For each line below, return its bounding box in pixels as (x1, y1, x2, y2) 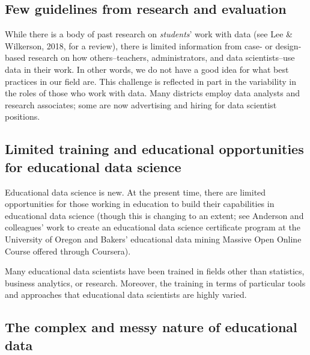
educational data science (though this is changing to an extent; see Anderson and (5, 209, 304, 221)
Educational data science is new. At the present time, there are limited (5, 185, 266, 198)
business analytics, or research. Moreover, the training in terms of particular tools (5, 276, 306, 289)
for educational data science (5, 157, 181, 176)
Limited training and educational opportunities (5, 140, 304, 158)
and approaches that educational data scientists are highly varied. (5, 288, 247, 301)
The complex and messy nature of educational (5, 318, 297, 336)
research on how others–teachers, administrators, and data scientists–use (28, 51, 295, 64)
